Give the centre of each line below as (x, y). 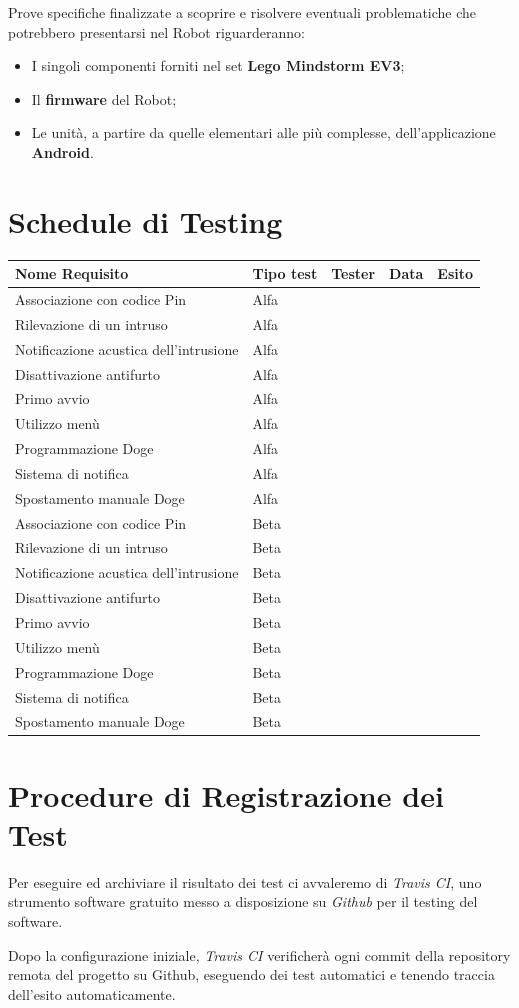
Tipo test (285, 273)
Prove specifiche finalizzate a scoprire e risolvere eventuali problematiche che (242, 12)
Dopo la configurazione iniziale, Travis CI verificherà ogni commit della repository (259, 954)
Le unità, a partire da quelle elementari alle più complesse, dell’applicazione (263, 132)
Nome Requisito (72, 273)
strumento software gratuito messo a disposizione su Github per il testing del (243, 901)
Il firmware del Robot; (104, 98)
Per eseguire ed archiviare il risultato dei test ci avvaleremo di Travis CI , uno (245, 881)
